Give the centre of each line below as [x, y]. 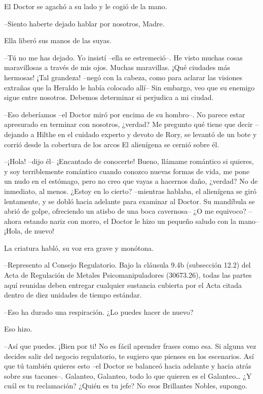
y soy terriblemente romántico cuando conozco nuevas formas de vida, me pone [127, 171]
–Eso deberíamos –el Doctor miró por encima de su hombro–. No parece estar [125, 114]
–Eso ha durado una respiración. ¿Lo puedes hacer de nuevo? [99, 311]
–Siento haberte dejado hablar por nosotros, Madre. [84, 23]
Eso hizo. [18, 329]
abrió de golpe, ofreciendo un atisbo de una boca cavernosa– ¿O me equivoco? [125, 211]
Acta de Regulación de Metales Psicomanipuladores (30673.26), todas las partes [128, 275]
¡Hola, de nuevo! [29, 231]
